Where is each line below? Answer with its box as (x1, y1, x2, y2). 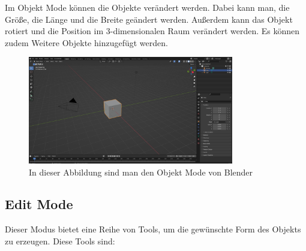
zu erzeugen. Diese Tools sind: (5, 234, 115, 247)
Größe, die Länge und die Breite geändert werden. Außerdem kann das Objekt (5, 13, 293, 25)
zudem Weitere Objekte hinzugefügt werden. (5, 36, 168, 49)
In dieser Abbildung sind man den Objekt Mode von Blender (29, 165, 253, 178)
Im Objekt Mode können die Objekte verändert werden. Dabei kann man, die (5, 1, 290, 13)
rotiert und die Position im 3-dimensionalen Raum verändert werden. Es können (5, 25, 300, 37)
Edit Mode (5, 195, 73, 213)
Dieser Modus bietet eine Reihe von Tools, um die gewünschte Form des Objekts (5, 223, 301, 235)
